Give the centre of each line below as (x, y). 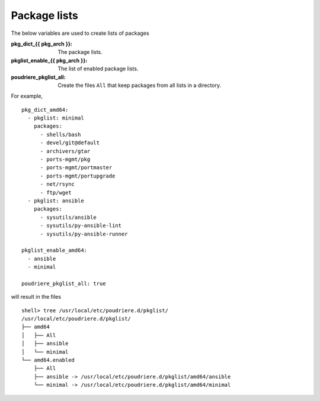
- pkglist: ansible (56, 200)
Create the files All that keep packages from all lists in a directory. (140, 85)
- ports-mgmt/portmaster (76, 168)
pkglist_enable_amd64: (55, 250)
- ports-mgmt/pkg (65, 159)
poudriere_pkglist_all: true (64, 283)
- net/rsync (57, 184)
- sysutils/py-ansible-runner (84, 234)
